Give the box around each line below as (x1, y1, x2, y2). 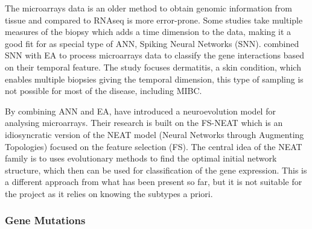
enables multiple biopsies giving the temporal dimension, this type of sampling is (5, 72, 304, 85)
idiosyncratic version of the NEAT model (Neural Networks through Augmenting (5, 128, 304, 140)
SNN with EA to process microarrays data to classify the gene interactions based (5, 49, 304, 61)
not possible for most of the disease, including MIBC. (5, 84, 202, 97)
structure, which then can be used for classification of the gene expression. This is (5, 163, 307, 176)
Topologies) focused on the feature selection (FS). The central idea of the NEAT (5, 140, 302, 152)
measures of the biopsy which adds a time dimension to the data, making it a (5, 25, 291, 38)
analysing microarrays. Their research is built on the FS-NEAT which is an (5, 116, 283, 129)
